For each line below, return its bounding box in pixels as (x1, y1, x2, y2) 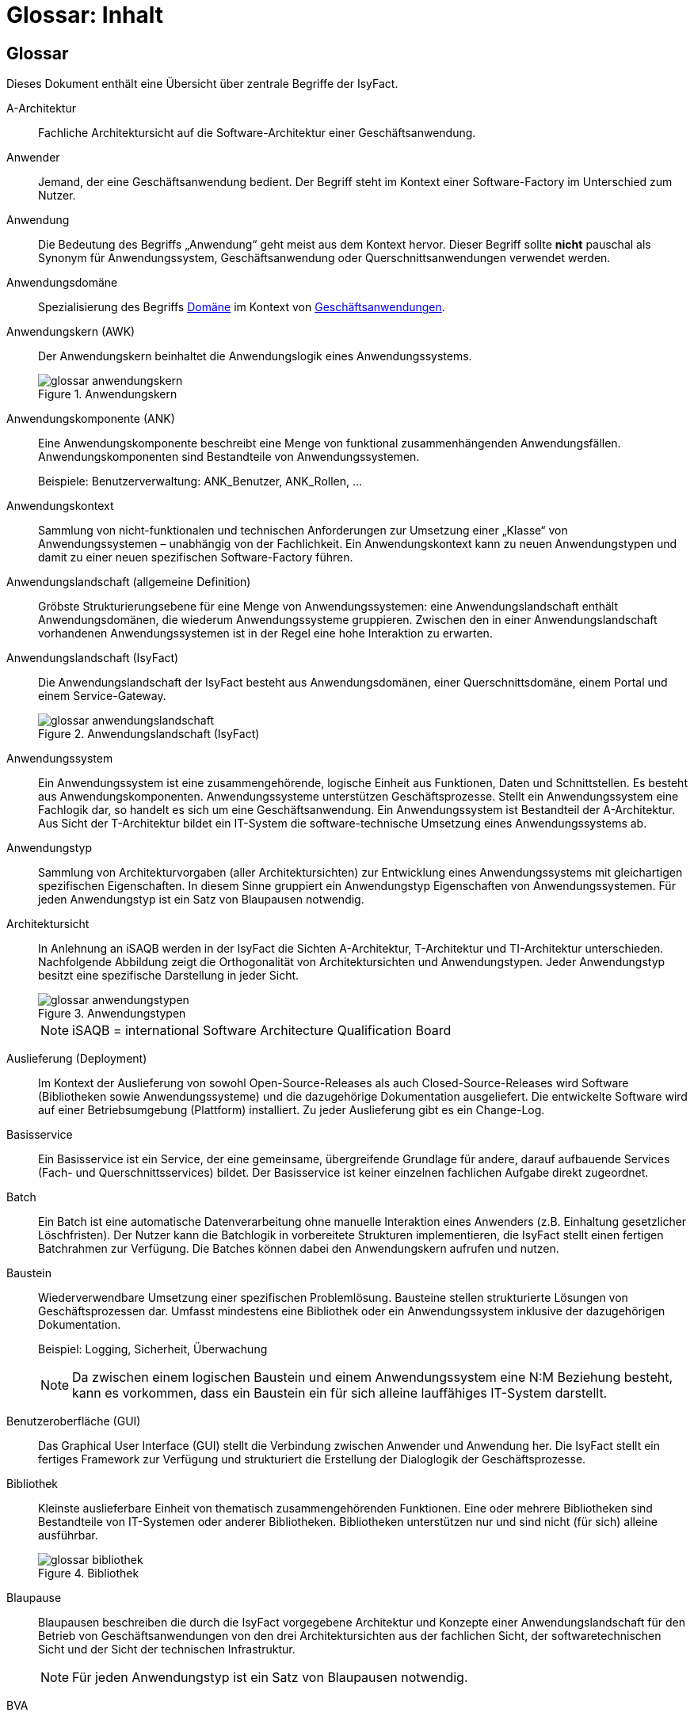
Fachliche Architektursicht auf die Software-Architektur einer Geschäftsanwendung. (38, 126, 476, 140)
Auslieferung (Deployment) (6, 1052, 147, 1066)
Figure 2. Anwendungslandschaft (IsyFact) (38, 727, 260, 741)
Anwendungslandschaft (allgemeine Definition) (6, 575, 251, 589)
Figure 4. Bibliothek (38, 1566, 139, 1581)
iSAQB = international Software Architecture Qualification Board (72, 1022, 452, 1039)
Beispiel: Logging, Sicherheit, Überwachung (38, 1342, 268, 1356)
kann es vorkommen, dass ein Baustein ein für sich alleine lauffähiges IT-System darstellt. (72, 1385, 608, 1402)
